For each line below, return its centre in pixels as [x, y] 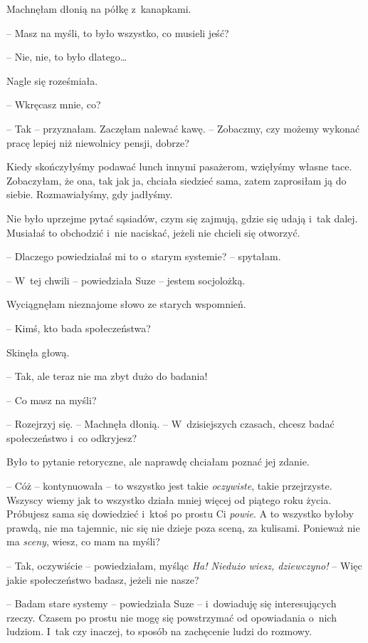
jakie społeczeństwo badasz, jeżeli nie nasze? [103, 579]
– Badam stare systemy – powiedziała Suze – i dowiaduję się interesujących [172, 603]
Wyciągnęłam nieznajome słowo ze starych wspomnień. [126, 304]
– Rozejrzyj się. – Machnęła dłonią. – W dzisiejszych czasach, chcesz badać [170, 424]
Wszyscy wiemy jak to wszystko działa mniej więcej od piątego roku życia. [169, 499]
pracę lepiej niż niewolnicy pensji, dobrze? [98, 142]
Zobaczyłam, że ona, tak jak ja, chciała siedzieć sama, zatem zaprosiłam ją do [177, 180]
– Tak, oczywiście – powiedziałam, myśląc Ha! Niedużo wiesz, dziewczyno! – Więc [184, 566]
